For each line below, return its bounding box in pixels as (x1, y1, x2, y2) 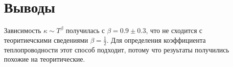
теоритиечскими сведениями (4, 34, 88, 45)
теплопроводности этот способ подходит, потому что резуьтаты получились (4, 44, 229, 54)
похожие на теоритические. (4, 54, 85, 64)
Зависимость (4, 25, 41, 35)
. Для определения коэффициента (106, 34, 206, 45)
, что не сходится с (146, 25, 203, 35)
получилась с (66, 25, 105, 35)
